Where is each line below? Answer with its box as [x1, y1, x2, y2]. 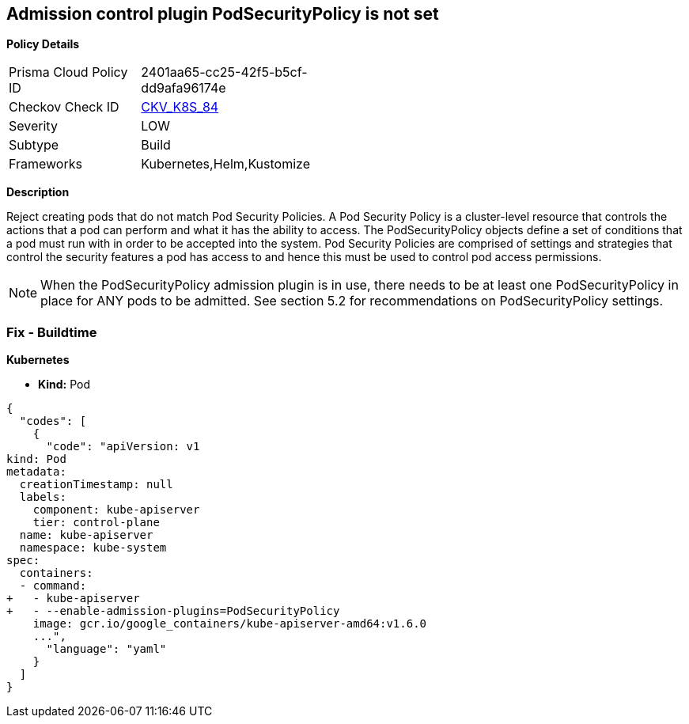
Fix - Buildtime [6, 324, 97, 340]
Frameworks [9, 156, 82, 172]
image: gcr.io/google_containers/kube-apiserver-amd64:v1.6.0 [32, 617, 427, 631]
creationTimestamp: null [19, 478, 173, 491]
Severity [9, 118, 58, 135]
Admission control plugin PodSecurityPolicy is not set [6, 4, 439, 24]
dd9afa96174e [141, 80, 226, 97]
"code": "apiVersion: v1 [46, 440, 200, 453]
